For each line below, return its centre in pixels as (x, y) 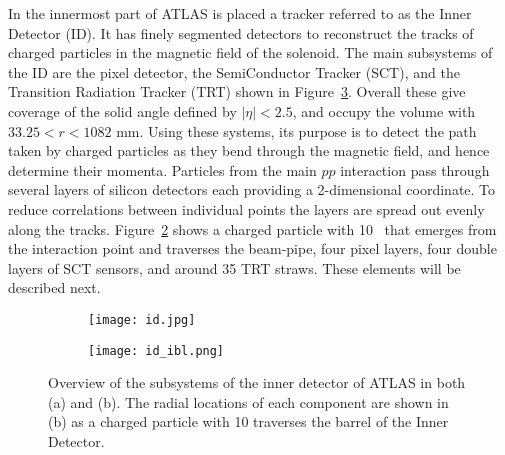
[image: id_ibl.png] (156, 350)
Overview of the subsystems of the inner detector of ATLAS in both (257, 382)
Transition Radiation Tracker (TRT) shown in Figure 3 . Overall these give (237, 91)
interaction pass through (415, 169)
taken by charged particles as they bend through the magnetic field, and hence (249, 150)
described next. (54, 287)
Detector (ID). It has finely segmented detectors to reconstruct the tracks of (241, 32)
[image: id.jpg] (142, 319)
